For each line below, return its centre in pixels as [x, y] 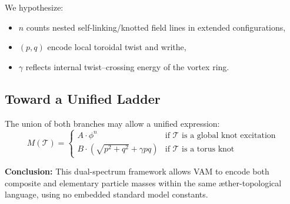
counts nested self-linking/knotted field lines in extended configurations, [156, 27]
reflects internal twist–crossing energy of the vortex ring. [127, 66]
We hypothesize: [34, 7]
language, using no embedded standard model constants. [106, 194]
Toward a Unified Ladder [83, 98]
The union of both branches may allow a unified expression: [112, 123]
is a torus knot [208, 149]
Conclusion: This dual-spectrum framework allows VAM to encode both [137, 171]
